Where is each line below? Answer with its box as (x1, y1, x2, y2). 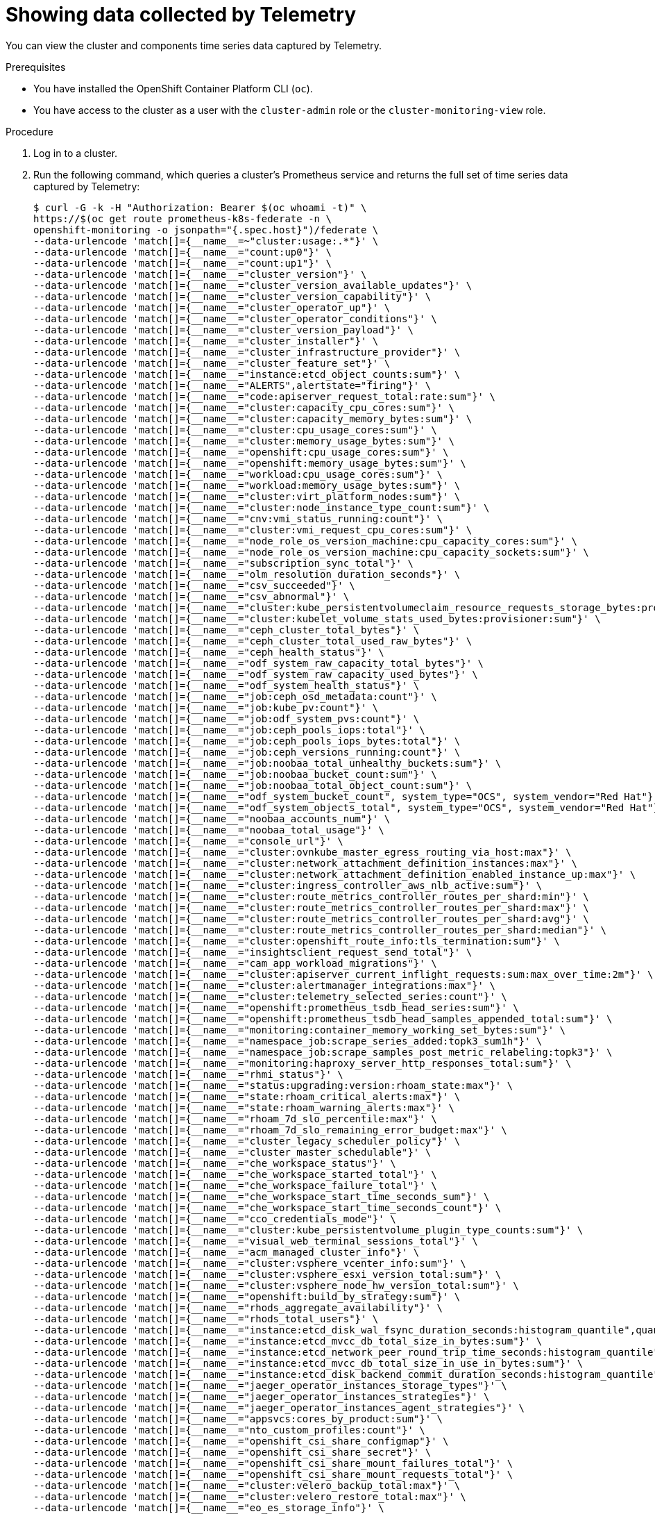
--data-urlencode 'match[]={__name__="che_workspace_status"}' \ (33, 1157, 396, 1169)
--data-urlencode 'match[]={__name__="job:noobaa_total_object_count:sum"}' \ (33, 779, 473, 791)
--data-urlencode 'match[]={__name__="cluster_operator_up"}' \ (33, 301, 391, 313)
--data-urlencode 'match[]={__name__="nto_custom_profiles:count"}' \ (33, 1424, 425, 1436)
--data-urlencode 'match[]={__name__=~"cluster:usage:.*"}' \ (33, 235, 379, 247)
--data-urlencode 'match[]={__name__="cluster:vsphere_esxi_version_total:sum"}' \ (33, 1268, 502, 1280)
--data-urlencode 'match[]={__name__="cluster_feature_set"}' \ (33, 357, 391, 369)
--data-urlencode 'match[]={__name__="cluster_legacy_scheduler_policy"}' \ (33, 1135, 461, 1147)
